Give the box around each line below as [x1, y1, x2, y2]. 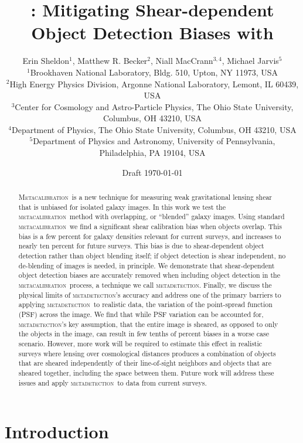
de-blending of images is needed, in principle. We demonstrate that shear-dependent [18, 260, 275, 270]
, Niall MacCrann [151, 54, 213, 67]
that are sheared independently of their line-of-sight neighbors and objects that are [18, 358, 271, 368]
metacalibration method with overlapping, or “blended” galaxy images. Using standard [18, 212, 285, 221]
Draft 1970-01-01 [122, 166, 183, 178]
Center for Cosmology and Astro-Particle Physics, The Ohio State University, [15, 100, 294, 113]
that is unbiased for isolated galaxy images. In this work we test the [18, 202, 226, 212]
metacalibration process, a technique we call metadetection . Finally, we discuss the [18, 280, 272, 289]
